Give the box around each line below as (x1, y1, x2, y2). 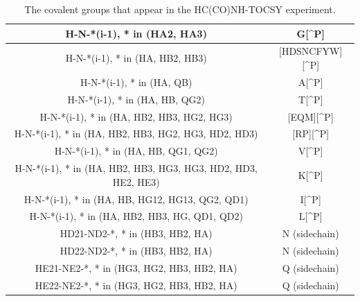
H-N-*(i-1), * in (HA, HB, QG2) (67, 92, 206, 106)
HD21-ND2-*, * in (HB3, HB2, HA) (60, 226, 213, 241)
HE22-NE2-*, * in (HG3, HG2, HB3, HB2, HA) (35, 277, 237, 292)
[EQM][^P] (287, 109, 334, 123)
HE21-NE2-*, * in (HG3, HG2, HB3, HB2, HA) (35, 260, 237, 275)
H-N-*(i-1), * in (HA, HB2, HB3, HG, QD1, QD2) (29, 209, 243, 223)
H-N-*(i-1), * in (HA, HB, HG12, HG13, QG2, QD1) (24, 191, 249, 206)
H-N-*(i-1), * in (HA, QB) (80, 74, 192, 89)
